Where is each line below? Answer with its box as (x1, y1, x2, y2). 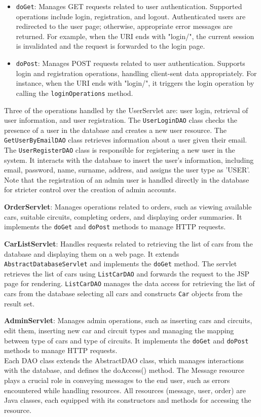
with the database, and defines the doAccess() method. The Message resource (4, 365, 245, 375)
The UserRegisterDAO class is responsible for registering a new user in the (4, 145, 235, 155)
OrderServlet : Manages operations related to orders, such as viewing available (4, 201, 252, 212)
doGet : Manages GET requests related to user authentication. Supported (16, 1, 242, 11)
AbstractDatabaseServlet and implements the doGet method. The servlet (4, 258, 237, 269)
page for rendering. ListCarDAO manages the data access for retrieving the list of (4, 278, 255, 289)
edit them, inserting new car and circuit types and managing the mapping (4, 325, 234, 335)
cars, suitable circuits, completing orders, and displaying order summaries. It (4, 211, 242, 222)
